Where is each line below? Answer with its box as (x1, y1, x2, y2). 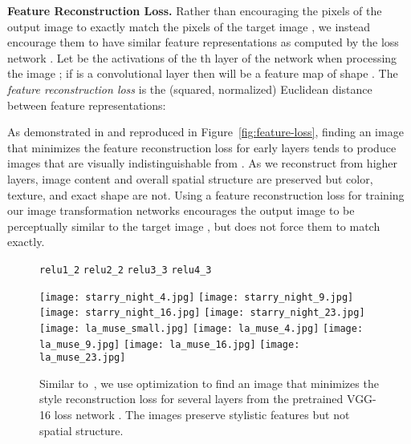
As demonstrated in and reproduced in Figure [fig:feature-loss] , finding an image (7, 123, 404, 140)
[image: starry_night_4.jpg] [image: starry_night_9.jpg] (39, 291, 354, 303)
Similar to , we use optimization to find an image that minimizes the (39, 374, 379, 391)
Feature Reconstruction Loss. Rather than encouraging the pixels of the (7, 2, 382, 18)
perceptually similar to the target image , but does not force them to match (7, 217, 380, 234)
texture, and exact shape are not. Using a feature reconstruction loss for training (7, 186, 405, 203)
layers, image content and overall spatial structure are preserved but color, (7, 170, 373, 187)
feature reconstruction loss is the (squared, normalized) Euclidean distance (7, 80, 372, 97)
